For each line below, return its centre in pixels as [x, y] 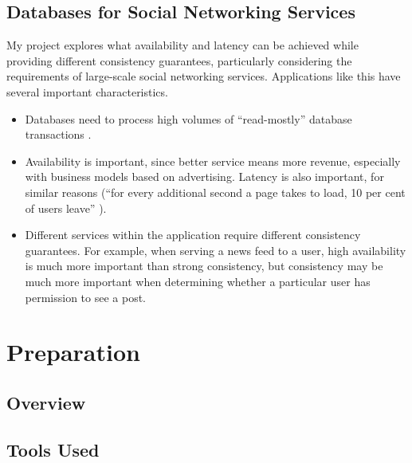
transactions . [58, 134]
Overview [46, 402]
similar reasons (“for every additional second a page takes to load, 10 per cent [215, 192]
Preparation [73, 352]
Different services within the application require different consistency [193, 235]
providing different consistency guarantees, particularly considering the [179, 60]
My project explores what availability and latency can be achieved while [182, 45]
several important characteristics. [87, 91]
